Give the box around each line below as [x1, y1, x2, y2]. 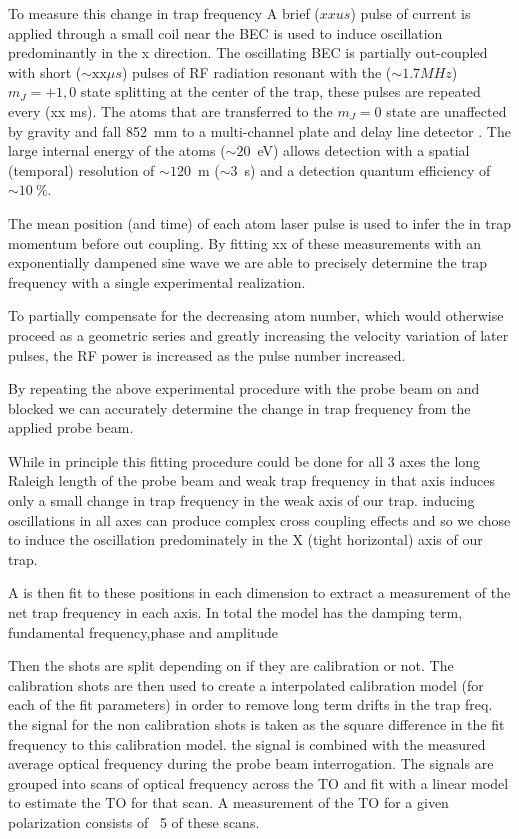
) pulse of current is [350, 3, 471, 23]
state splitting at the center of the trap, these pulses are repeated [80, 81, 481, 102]
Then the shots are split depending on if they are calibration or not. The [8, 655, 454, 676]
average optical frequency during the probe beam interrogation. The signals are [8, 753, 494, 774]
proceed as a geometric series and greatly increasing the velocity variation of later [8, 324, 509, 345]
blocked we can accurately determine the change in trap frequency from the [8, 397, 471, 418]
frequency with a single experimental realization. [8, 271, 306, 292]
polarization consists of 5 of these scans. [8, 811, 260, 832]
